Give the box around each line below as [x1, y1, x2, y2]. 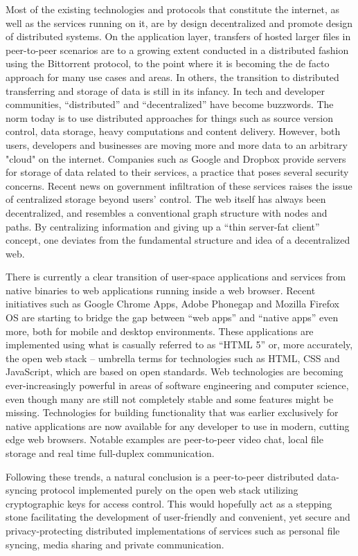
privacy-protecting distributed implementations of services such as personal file [6, 523, 340, 537]
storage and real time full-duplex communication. [6, 446, 215, 460]
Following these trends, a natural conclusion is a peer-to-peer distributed [6, 469, 314, 483]
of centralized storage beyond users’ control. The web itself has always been [6, 192, 326, 206]
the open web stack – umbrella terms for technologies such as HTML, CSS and [6, 350, 340, 365]
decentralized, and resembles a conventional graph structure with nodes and [6, 205, 328, 219]
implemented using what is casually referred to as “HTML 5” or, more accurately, [6, 337, 353, 352]
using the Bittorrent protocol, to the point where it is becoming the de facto [6, 56, 330, 71]
